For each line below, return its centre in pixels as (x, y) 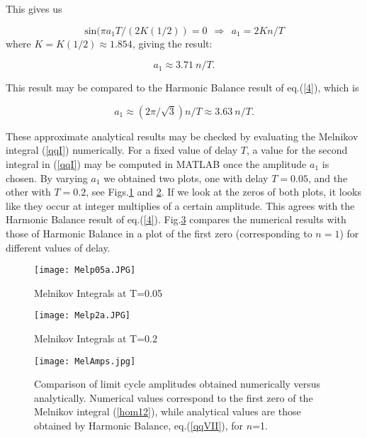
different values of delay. (58, 247)
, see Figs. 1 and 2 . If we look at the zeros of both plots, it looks (224, 192)
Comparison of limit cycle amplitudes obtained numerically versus (177, 384)
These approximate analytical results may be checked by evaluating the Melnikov (182, 136)
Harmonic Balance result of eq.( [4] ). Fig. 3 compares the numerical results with (176, 219)
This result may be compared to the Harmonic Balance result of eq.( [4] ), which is (182, 88)
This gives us (34, 9)
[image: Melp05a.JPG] (85, 270)
